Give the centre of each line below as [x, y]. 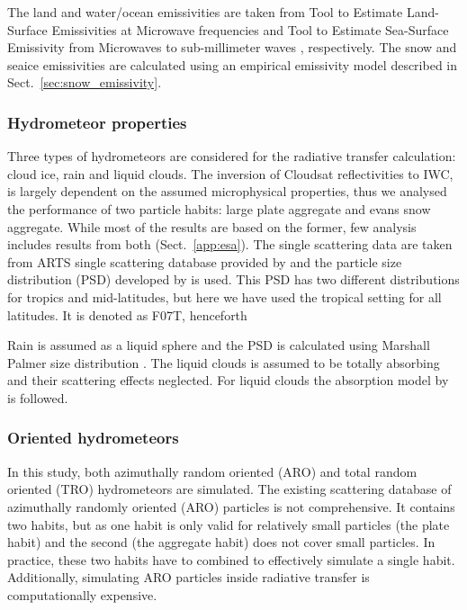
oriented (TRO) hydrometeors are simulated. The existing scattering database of [229, 489]
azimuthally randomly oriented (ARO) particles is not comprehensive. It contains [231, 506]
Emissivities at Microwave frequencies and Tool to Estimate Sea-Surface [250, 29]
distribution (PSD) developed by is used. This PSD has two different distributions [233, 279]
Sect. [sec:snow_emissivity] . [85, 82]
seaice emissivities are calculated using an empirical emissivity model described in [233, 64]
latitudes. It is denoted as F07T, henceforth [127, 314]
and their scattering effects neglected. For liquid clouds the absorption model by [228, 380]
